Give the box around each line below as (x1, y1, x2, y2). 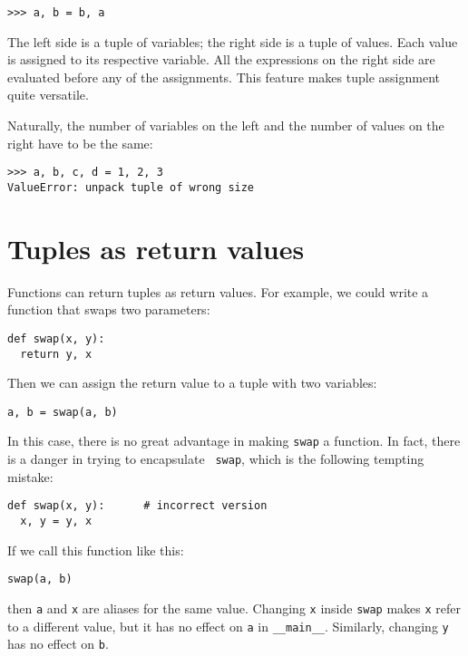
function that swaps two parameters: (7, 300, 210, 319)
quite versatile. (7, 85, 89, 104)
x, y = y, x (20, 514, 93, 527)
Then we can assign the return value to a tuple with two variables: (7, 373, 377, 392)
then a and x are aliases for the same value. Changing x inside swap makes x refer (7, 598, 462, 617)
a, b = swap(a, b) (7, 405, 118, 419)
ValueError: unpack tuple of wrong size (7, 180, 255, 194)
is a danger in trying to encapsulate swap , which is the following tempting (7, 449, 424, 468)
